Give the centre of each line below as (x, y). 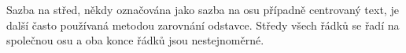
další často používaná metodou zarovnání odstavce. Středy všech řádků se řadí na (203, 25)
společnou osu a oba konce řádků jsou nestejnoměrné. (135, 40)
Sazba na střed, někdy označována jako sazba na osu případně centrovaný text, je (203, 9)
